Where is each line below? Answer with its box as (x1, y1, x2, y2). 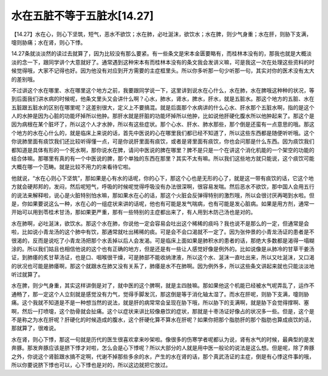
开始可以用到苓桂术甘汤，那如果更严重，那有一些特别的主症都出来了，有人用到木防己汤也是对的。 (11, 209, 256, 216)
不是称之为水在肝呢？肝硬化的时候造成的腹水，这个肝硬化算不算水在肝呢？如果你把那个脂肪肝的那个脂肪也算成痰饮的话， (11, 316, 315, 324)
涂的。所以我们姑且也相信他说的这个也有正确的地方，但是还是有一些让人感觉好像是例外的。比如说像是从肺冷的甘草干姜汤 (11, 245, 315, 252)
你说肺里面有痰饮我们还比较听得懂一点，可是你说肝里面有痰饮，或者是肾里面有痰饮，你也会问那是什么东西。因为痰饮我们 (11, 138, 315, 145)
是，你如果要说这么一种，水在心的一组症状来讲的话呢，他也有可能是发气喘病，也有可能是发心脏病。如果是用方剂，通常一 (11, 200, 315, 207)
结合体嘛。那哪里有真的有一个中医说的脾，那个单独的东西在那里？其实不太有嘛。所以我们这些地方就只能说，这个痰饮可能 (11, 155, 315, 162)
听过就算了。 (11, 271, 44, 278)
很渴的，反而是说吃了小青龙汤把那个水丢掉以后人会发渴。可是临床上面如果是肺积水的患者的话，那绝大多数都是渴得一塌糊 (11, 237, 315, 244)
